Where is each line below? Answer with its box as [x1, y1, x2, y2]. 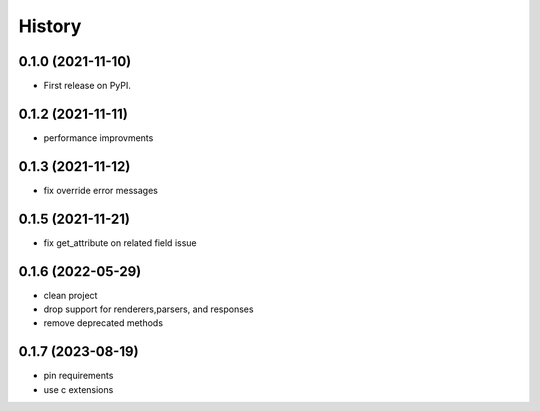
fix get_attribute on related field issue [43, 236, 197, 249]
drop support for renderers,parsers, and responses [43, 303, 254, 315]
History [18, 15, 82, 37]
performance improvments [43, 131, 154, 144]
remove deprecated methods [43, 317, 164, 329]
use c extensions [43, 383, 114, 395]
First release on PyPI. [43, 80, 132, 92]
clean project [43, 289, 98, 301]
